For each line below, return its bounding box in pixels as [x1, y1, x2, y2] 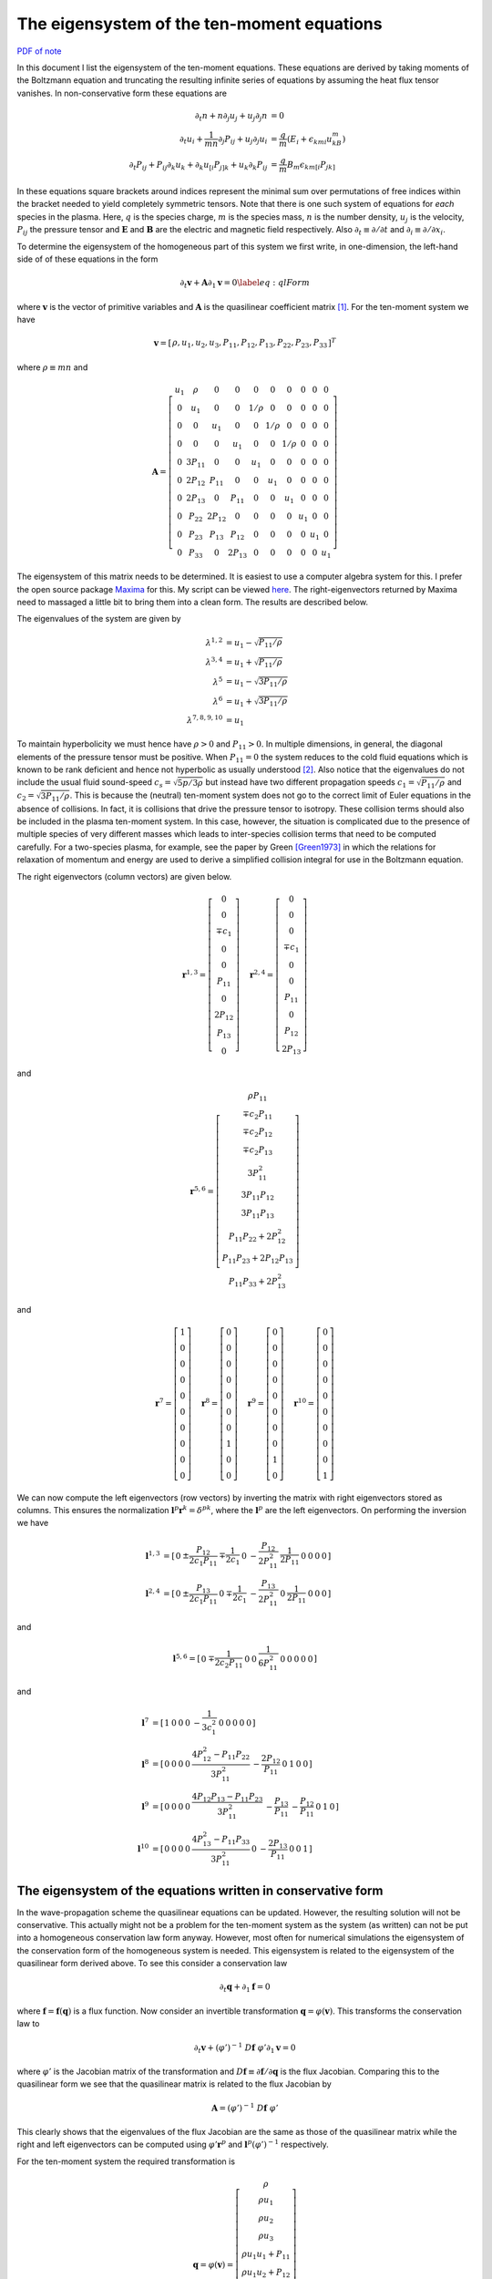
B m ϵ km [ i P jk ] [287, 160, 336, 172]
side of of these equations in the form [16, 253, 159, 264]
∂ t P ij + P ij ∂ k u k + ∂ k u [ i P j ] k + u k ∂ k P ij [128, 160, 268, 172]
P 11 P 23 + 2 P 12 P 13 [221, 1253, 293, 1266]
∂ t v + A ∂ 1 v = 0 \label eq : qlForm [179, 278, 310, 290]
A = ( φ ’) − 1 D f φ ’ [210, 2101, 279, 2113]
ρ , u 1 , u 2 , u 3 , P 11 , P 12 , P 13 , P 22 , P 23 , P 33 [171, 337, 328, 350]
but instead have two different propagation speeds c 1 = [205, 777, 415, 790]
